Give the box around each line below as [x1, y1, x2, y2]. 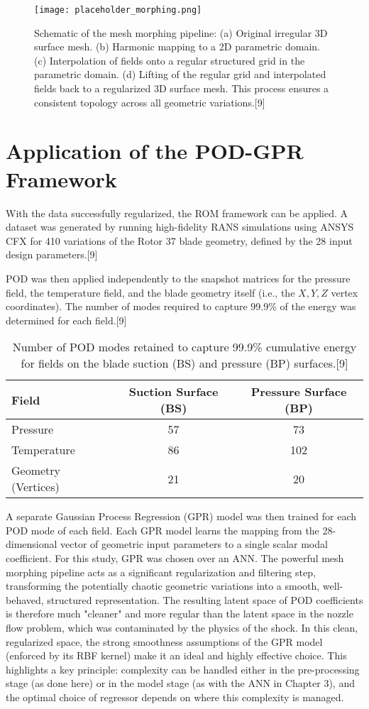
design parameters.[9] [6, 247, 98, 262]
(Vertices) [11, 478, 60, 495]
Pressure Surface [250, 383, 347, 400]
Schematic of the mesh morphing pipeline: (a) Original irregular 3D [34, 25, 328, 40]
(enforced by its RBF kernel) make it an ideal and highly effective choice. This [6, 648, 347, 663]
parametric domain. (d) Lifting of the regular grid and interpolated [34, 67, 326, 82]
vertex [331, 285, 358, 299]
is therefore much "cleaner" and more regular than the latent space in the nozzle [6, 606, 353, 621]
